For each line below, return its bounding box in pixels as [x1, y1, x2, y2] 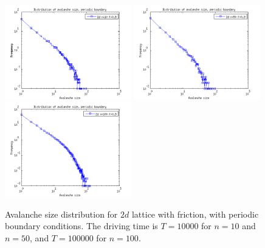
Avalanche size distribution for [5, 207, 118, 220]
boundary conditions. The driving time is [5, 219, 158, 232]
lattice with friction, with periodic [131, 207, 259, 220]
